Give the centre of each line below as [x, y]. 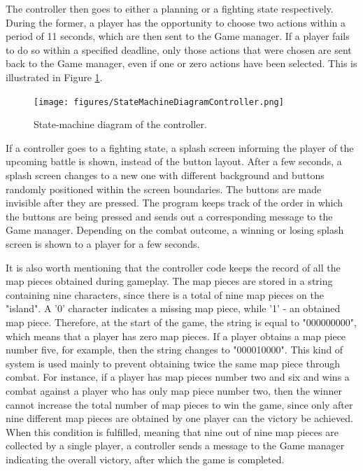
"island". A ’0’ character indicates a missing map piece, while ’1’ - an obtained [173, 308]
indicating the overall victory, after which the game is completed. [145, 459]
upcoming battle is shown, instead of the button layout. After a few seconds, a [174, 161]
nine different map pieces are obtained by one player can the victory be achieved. [179, 418]
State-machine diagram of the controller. [120, 124]
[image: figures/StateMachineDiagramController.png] [159, 102]
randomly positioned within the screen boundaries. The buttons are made [164, 189]
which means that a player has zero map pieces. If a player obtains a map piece [176, 336]
